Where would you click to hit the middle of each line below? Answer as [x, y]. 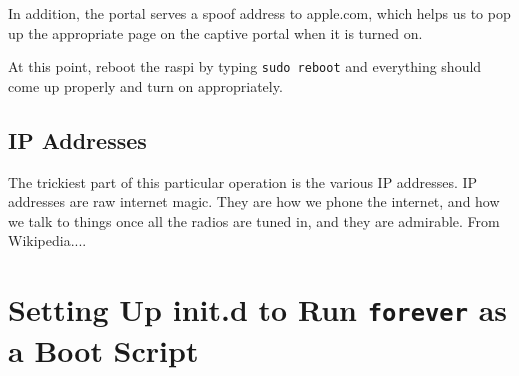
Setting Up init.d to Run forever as [258, 309]
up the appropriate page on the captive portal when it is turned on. [215, 32]
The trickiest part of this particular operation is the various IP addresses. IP [243, 181]
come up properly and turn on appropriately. [145, 85]
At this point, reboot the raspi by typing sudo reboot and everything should [245, 66]
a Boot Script [103, 349]
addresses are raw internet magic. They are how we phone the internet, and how [254, 201]
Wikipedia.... [47, 240]
